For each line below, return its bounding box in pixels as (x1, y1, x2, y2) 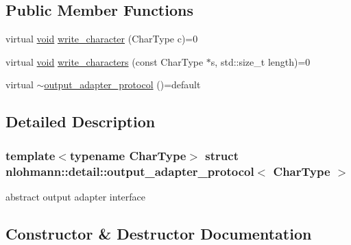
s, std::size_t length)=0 (210, 54, 311, 68)
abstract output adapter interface (5, 189, 145, 203)
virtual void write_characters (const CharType (5, 54, 204, 68)
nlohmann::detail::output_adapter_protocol (5, 162, 254, 179)
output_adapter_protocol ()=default (44, 77, 201, 92)
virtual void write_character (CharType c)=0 (5, 31, 198, 46)
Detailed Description (5, 111, 156, 132)
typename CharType (69, 146, 186, 164)
